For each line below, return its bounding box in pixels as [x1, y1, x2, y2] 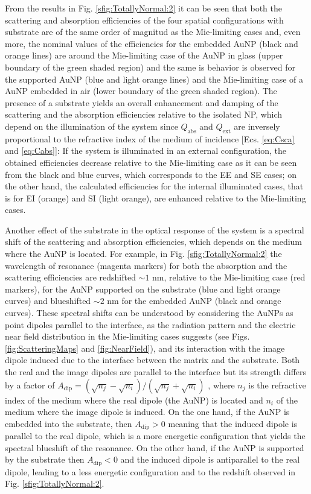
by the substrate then [5, 453, 85, 466]
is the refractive [248, 378, 306, 391]
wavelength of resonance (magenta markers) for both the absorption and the [5, 259, 287, 271]
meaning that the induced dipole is [168, 417, 298, 429]
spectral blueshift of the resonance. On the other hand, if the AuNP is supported [5, 441, 304, 454]
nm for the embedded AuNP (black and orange [107, 294, 281, 307]
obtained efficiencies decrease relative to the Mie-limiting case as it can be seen [5, 156, 297, 168]
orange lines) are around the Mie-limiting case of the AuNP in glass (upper [5, 49, 283, 62]
